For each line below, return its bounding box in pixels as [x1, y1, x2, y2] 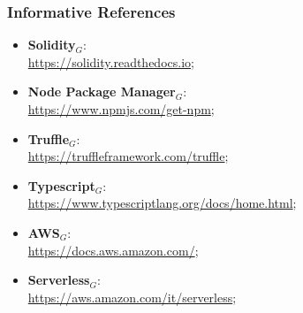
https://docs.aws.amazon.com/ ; [27, 240, 199, 259]
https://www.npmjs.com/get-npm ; [27, 100, 215, 118]
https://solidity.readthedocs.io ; [27, 52, 194, 71]
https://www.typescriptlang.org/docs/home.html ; [27, 194, 297, 212]
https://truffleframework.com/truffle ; [27, 147, 229, 165]
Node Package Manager [27, 82, 176, 101]
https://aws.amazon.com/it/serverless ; [27, 287, 237, 306]
